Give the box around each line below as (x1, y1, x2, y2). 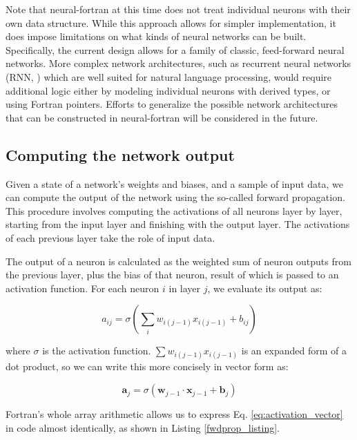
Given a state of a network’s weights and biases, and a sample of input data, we (6, 176, 344, 191)
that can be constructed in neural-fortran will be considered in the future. (6, 110, 318, 124)
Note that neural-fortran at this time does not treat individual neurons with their (6, 2, 351, 16)
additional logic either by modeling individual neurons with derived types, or (6, 83, 331, 97)
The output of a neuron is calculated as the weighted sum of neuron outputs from (6, 254, 351, 268)
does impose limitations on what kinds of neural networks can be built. (6, 29, 307, 44)
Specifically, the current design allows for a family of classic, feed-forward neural (6, 42, 345, 57)
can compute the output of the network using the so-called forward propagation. (6, 190, 345, 204)
